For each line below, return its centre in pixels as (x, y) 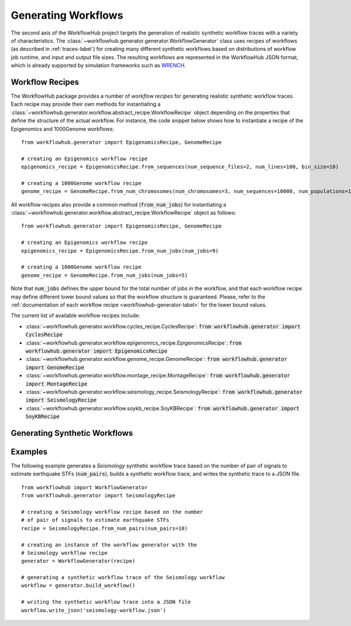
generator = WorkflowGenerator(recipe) (78, 561)
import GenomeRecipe (55, 367)
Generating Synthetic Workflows (72, 433)
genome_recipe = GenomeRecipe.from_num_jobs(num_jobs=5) (105, 275)
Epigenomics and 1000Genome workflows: (62, 129)
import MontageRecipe (56, 384)
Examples (29, 451)
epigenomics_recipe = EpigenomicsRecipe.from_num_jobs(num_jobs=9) (120, 251)
